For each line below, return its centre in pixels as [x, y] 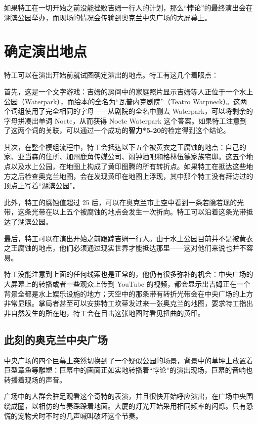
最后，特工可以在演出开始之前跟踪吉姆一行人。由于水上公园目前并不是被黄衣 [128, 238]
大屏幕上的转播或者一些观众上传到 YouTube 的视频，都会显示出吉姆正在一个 [127, 284]
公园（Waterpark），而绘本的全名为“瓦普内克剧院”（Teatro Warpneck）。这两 [126, 101]
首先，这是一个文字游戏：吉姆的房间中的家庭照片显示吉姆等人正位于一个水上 [128, 91]
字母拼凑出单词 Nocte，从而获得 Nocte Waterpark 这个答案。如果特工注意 [122, 120]
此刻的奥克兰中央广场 [56, 339]
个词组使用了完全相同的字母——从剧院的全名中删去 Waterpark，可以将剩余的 [128, 111]
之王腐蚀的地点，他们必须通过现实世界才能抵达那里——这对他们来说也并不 [125, 248]
